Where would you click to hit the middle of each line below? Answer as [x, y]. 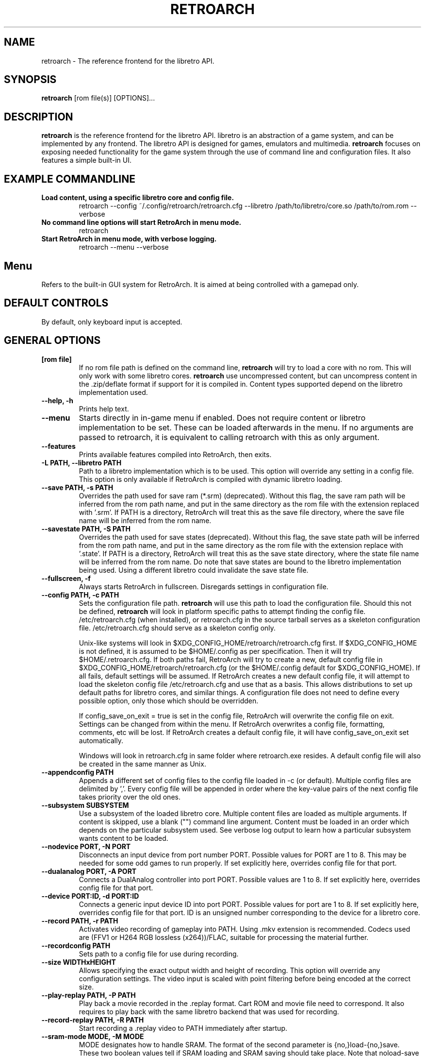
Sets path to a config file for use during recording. [159, 954]
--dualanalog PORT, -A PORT [89, 871]
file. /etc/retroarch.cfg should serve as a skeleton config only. [177, 628]
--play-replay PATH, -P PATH [89, 995]
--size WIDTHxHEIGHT [79, 962]
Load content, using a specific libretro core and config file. [138, 198]
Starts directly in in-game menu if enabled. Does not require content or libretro [222, 418]
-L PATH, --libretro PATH [82, 462]
